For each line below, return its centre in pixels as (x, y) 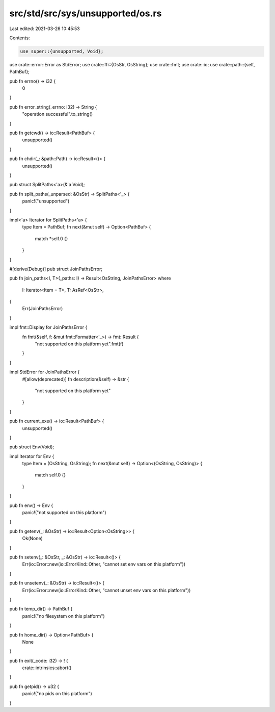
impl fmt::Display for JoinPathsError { (48, 327)
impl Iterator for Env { (32, 456)
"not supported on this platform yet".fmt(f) (79, 344)
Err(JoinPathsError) (43, 309)
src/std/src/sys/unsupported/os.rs (86, 13)
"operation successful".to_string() (58, 114)
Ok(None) (32, 539)
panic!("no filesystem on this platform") (63, 616)
